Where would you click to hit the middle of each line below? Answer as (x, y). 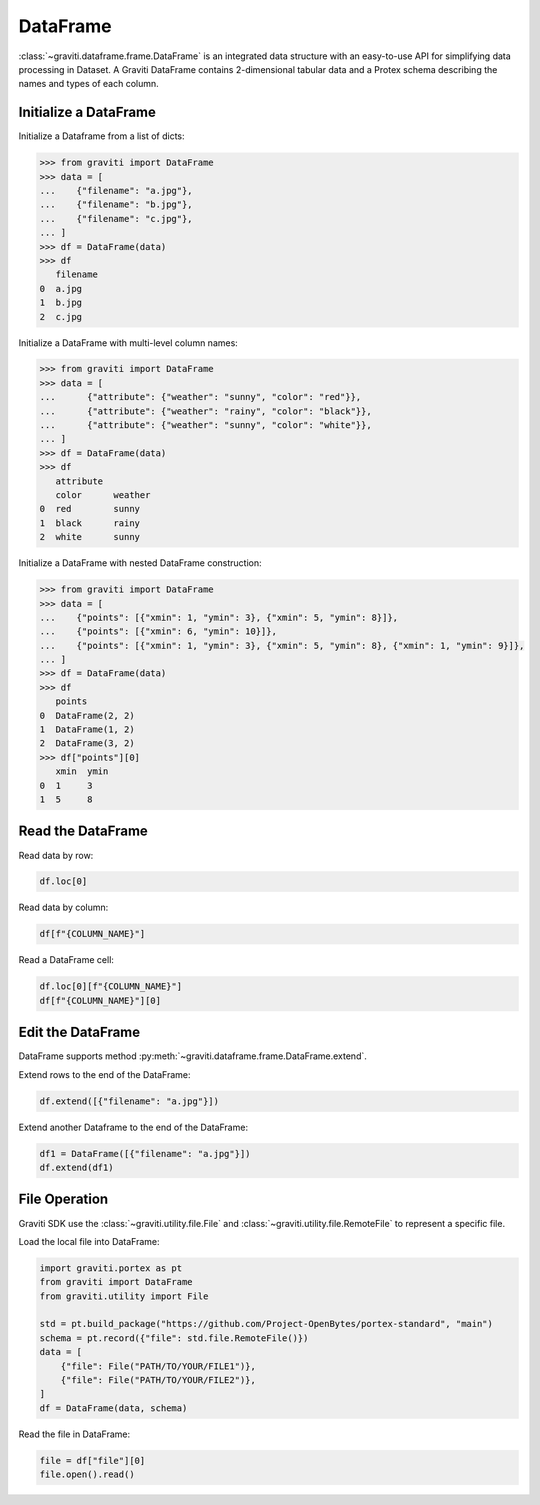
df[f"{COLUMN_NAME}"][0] (100, 1000)
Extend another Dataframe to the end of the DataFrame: (133, 1127)
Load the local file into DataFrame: (89, 1241)
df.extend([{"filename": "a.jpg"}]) (129, 1101)
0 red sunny (89, 509)
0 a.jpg (61, 288)
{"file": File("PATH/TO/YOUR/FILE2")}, (158, 1380)
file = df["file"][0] (92, 1460)
